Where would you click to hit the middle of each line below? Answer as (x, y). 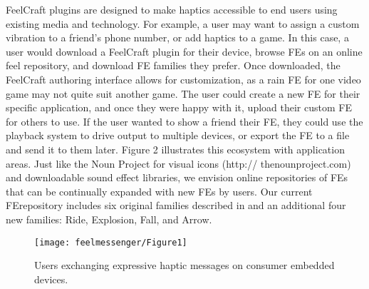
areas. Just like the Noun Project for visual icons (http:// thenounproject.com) (178, 163)
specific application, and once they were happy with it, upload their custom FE (179, 107)
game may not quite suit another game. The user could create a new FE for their (183, 93)
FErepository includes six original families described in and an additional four (176, 205)
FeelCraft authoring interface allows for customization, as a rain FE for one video (183, 79)
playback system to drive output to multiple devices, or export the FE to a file (178, 135)
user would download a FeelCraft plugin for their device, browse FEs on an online (184, 51)
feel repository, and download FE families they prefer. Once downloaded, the (173, 65)
